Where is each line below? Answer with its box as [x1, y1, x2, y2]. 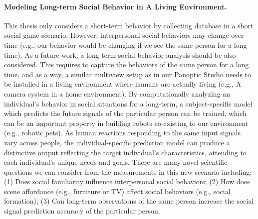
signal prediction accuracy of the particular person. [4, 206, 160, 216]
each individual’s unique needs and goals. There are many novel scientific [4, 157, 228, 167]
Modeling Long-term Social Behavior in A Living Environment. [4, 1, 227, 11]
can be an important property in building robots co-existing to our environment [4, 117, 249, 128]
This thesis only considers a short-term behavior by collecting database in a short [4, 20, 254, 30]
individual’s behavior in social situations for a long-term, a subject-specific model [4, 98, 253, 109]
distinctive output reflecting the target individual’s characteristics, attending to [4, 147, 247, 157]
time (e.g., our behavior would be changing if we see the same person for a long [4, 39, 247, 50]
